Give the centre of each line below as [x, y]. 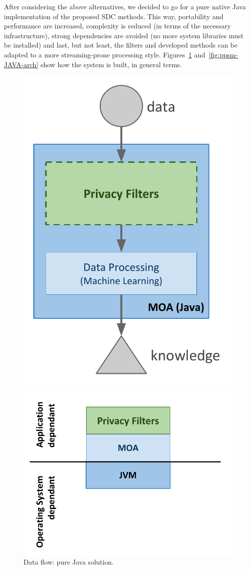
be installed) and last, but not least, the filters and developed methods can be [121, 45]
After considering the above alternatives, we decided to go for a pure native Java [125, 6]
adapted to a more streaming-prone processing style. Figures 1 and [105, 54]
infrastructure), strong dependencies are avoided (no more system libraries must [124, 35]
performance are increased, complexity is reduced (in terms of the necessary [117, 26]
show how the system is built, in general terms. [111, 64]
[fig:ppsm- [223, 54]
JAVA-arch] [21, 64]
